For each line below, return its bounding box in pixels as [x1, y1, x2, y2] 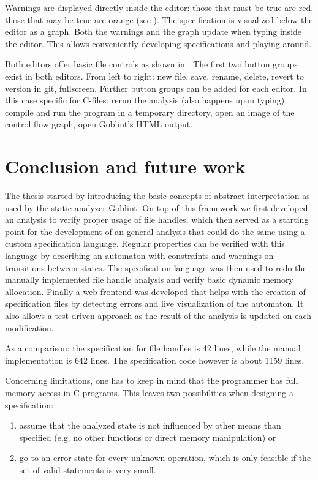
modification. [5, 321, 54, 334]
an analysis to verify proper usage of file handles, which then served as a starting [5, 213, 309, 226]
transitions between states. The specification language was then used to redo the [5, 261, 307, 274]
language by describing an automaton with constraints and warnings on [5, 249, 274, 262]
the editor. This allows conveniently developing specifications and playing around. [5, 37, 312, 50]
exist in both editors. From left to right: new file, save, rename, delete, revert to [5, 69, 304, 82]
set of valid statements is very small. [19, 463, 156, 476]
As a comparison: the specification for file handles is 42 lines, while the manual [5, 342, 301, 354]
